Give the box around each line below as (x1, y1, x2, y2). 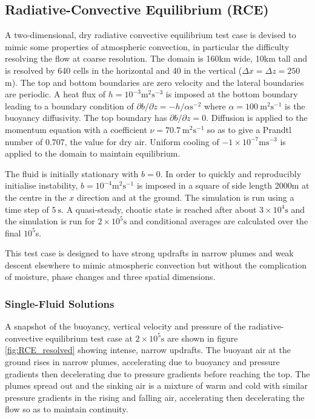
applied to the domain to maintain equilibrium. (5, 147, 181, 160)
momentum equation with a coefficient (5, 123, 147, 135)
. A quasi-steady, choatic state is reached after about (61, 203, 257, 215)
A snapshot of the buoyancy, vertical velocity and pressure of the (5, 320, 246, 333)
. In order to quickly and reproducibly (160, 167, 302, 180)
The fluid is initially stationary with (5, 167, 139, 180)
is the (285, 99, 305, 112)
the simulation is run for (5, 215, 95, 227)
